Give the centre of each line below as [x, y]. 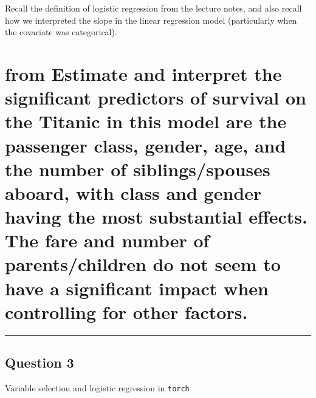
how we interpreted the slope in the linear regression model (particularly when [151, 20]
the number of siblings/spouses [138, 169]
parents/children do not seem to [143, 264]
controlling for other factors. [126, 311]
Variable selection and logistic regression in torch [97, 387]
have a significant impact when [137, 288]
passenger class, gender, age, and [146, 145]
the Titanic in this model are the [146, 121]
